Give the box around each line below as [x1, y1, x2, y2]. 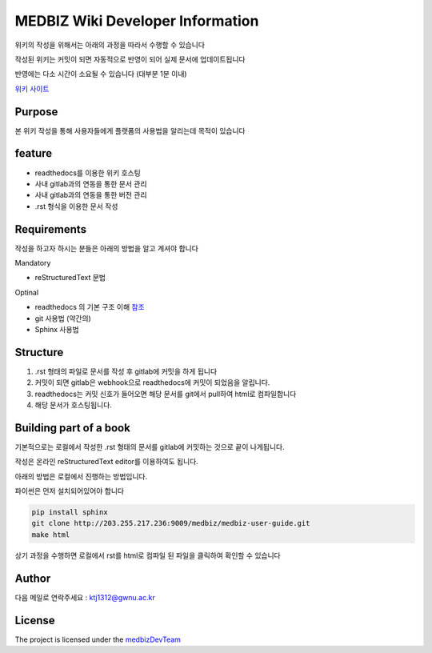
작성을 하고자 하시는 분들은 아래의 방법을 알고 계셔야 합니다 [14, 243, 199, 253]
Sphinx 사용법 [34, 324, 79, 334]
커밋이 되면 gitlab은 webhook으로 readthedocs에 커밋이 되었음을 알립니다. [34, 378, 270, 387]
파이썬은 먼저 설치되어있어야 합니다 [14, 487, 124, 496]
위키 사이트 [14, 84, 50, 94]
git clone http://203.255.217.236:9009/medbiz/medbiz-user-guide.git [31, 519, 310, 528]
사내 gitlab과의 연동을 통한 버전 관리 [34, 190, 147, 200]
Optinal [14, 287, 39, 297]
